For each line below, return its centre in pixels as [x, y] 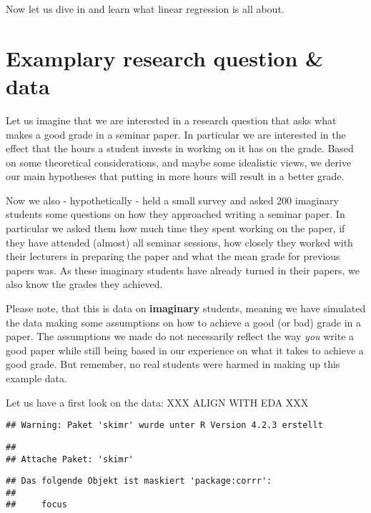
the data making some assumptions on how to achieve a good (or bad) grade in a [183, 322]
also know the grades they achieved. [84, 284]
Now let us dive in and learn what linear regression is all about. [145, 9]
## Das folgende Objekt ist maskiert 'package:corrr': [139, 481]
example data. [36, 378]
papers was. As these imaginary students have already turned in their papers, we [183, 270]
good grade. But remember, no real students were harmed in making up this [173, 364]
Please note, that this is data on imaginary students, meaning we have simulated [186, 308]
